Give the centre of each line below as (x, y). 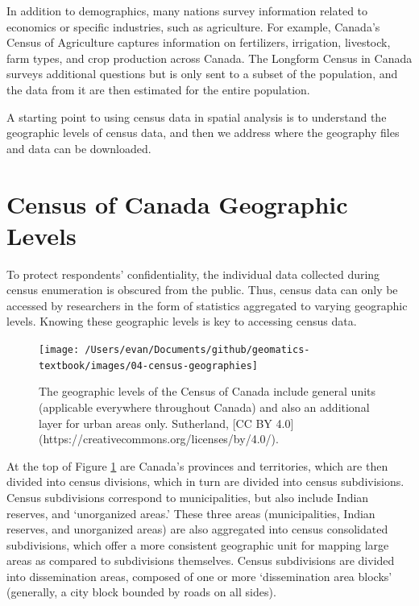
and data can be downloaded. (79, 148)
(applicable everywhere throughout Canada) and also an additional (204, 407)
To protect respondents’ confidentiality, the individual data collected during (193, 274)
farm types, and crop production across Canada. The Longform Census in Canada (209, 58)
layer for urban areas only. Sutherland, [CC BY (156, 423)
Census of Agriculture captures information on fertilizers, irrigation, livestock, (199, 42)
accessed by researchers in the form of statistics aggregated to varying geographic (207, 305)
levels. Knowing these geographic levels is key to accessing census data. (182, 321)
